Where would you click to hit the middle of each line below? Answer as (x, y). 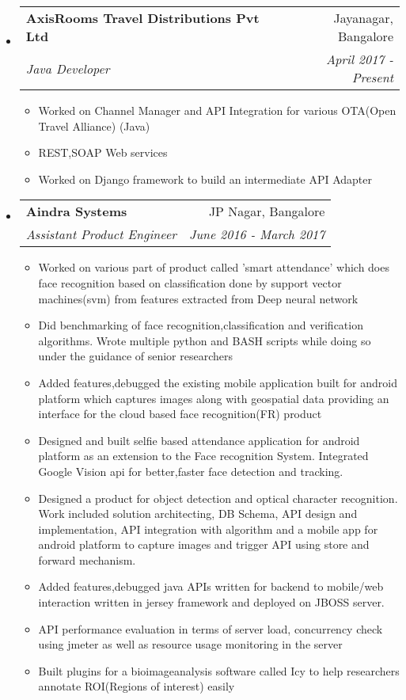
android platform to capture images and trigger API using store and (204, 544)
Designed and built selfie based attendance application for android (199, 440)
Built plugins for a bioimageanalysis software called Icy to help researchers (219, 670)
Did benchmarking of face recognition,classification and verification (201, 325)
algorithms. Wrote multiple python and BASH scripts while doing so (205, 340)
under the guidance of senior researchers (136, 356)
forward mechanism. (87, 559)
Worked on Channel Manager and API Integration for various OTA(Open (217, 110)
